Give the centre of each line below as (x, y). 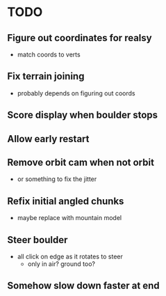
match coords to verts (49, 54)
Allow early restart (48, 139)
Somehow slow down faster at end (83, 286)
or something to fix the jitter (57, 179)
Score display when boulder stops (83, 115)
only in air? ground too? (61, 264)
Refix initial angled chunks (66, 201)
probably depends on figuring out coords (76, 93)
